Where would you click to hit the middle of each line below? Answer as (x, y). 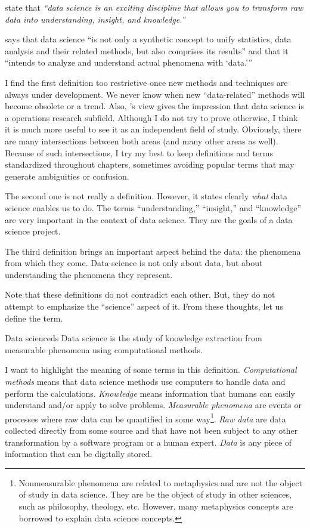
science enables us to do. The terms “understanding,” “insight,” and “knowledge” (153, 207)
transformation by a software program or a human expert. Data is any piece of (148, 442)
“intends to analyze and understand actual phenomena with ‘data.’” (129, 62)
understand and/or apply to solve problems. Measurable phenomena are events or (153, 405)
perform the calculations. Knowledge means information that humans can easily (150, 393)
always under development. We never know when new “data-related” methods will (155, 94)
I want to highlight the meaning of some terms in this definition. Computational (151, 370)
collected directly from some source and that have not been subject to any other (151, 430)
